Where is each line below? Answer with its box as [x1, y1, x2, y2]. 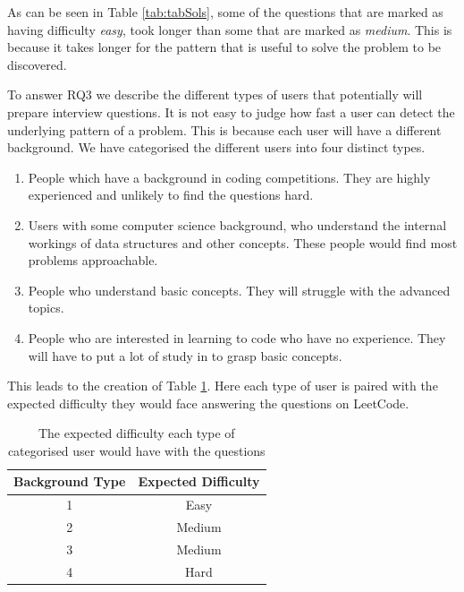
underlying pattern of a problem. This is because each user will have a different [7, 120, 442, 139]
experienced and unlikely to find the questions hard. [28, 185, 314, 204]
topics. [28, 298, 64, 317]
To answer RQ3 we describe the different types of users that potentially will [7, 85, 423, 104]
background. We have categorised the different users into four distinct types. [7, 138, 426, 157]
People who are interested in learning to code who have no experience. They [28, 328, 446, 347]
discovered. [7, 55, 67, 73]
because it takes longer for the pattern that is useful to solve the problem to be [7, 38, 442, 56]
